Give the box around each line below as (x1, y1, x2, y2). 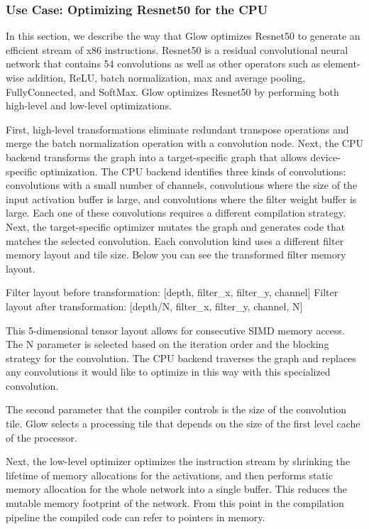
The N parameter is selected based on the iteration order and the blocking (6, 337, 329, 351)
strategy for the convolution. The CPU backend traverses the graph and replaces (6, 350, 356, 365)
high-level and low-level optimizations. (6, 98, 172, 113)
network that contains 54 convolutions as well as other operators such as (6, 56, 321, 71)
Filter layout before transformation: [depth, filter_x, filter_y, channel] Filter (6, 285, 338, 300)
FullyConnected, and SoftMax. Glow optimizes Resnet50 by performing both (6, 84, 339, 99)
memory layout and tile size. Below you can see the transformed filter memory (6, 247, 346, 262)
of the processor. (6, 430, 77, 445)
